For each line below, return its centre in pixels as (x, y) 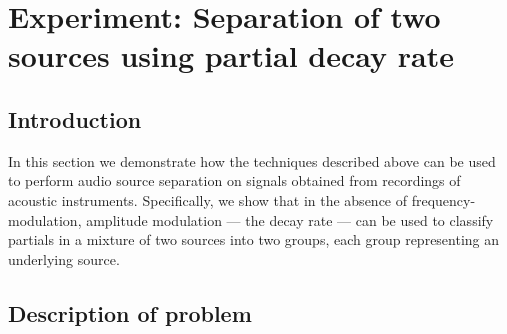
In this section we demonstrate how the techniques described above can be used (252, 160)
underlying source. (64, 258)
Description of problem (130, 312)
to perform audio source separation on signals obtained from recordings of (234, 180)
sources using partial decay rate (231, 55)
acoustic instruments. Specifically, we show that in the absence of (208, 199)
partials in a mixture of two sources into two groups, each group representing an (254, 239)
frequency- (443, 199)
